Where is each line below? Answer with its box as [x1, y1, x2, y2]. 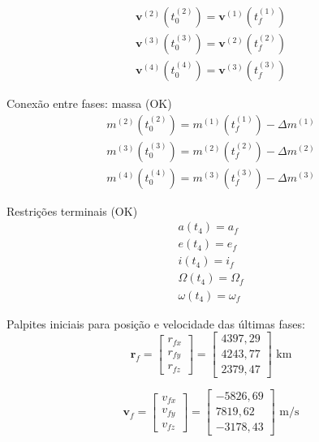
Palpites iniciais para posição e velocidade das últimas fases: [6, 315, 305, 332]
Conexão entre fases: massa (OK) [6, 95, 172, 112]
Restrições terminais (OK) [6, 202, 138, 219]
